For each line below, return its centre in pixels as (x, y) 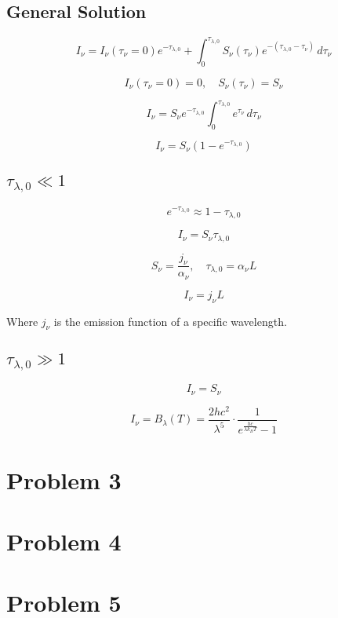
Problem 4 (64, 541)
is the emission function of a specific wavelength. (170, 321)
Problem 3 (64, 479)
